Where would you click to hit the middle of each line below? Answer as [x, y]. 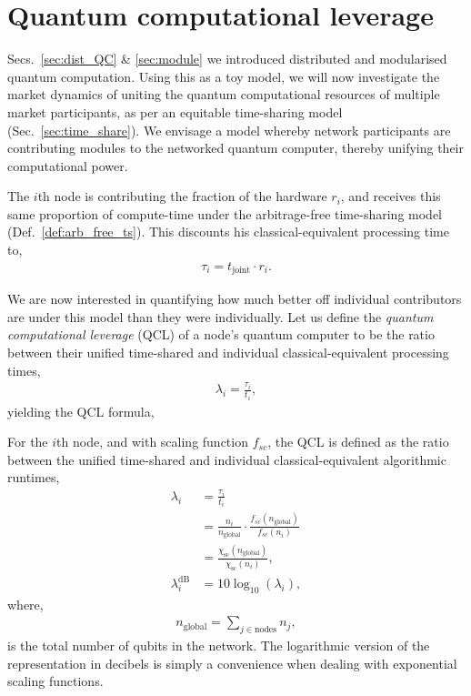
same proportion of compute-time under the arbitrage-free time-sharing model [225, 213]
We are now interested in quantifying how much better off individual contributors [235, 299]
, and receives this [391, 196]
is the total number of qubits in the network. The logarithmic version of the [219, 646]
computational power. [68, 165]
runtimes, [34, 477]
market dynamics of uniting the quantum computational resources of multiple [224, 94]
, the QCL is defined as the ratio [358, 442]
